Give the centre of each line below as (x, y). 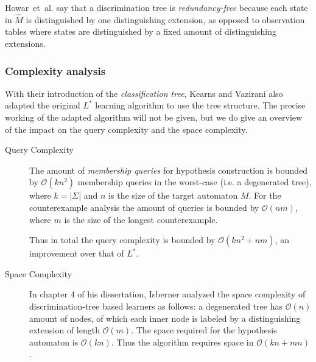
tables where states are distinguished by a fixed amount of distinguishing (141, 31)
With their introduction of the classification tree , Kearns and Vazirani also (144, 93)
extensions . (25, 43)
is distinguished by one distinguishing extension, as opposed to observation (165, 19)
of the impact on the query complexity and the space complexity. (126, 129)
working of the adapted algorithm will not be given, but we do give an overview (154, 117)
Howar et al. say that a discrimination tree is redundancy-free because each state (156, 7)
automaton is (54, 342)
